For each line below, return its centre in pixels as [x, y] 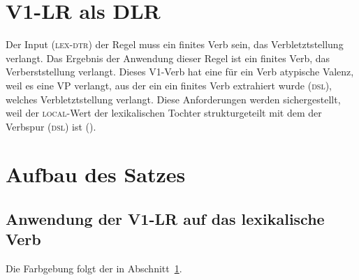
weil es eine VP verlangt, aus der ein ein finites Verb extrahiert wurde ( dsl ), [169, 85]
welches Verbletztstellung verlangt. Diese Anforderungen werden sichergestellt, [173, 99]
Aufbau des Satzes [96, 174]
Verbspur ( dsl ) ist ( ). [51, 126]
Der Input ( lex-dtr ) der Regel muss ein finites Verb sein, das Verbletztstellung [175, 44]
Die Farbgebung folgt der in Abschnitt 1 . [94, 268]
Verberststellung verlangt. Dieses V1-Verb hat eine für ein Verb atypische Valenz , [180, 72]
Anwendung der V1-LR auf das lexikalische [165, 219]
